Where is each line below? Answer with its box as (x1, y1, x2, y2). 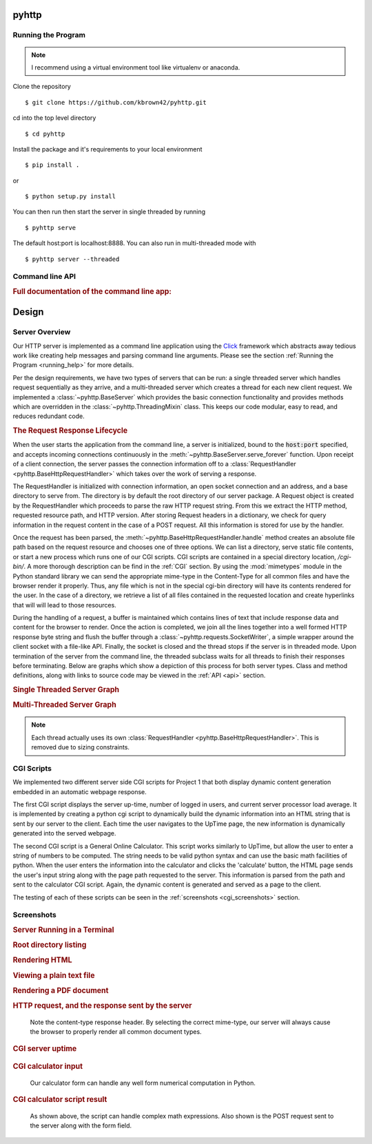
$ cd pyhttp (25, 129, 65, 138)
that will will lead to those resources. (12, 601, 116, 609)
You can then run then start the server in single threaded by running (12, 207, 206, 216)
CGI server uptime (12, 1043, 77, 1053)
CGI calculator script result (12, 1095, 107, 1105)
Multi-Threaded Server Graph (12, 700, 116, 709)
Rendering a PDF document (12, 986, 109, 995)
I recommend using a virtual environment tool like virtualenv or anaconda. (31, 63, 240, 72)
